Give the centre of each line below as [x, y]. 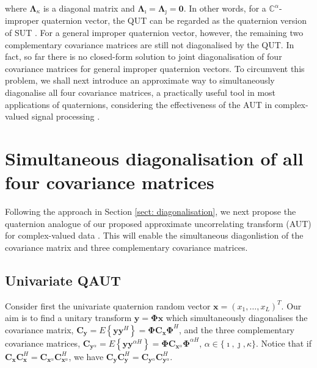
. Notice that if [284, 343]
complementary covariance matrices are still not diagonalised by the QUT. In [150, 44]
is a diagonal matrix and [89, 8]
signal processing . [66, 116]
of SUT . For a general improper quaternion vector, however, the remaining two [154, 33]
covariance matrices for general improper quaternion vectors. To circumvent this [155, 68]
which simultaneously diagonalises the [237, 318]
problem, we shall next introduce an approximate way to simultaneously [140, 80]
